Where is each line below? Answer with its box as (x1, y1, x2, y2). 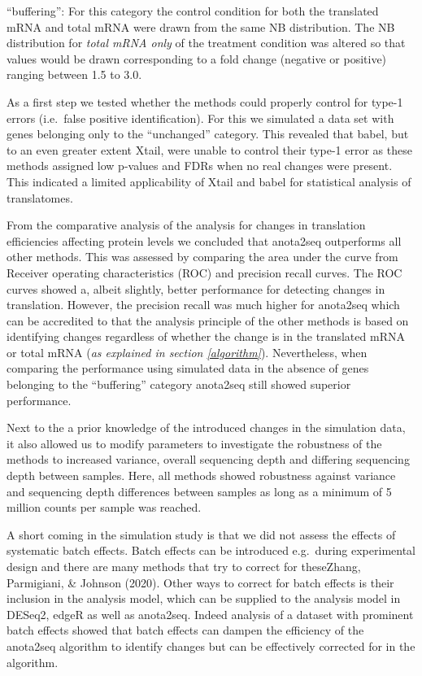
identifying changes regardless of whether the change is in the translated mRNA (7, 328, 405, 345)
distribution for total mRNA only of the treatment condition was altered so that (7, 34, 406, 51)
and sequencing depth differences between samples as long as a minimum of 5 (7, 482, 392, 499)
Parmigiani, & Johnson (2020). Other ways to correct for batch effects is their (7, 574, 394, 591)
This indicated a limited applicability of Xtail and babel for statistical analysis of (7, 172, 411, 190)
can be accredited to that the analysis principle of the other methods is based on (7, 312, 409, 329)
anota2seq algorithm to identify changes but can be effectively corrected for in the (7, 637, 415, 654)
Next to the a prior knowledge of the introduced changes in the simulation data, (7, 419, 406, 436)
